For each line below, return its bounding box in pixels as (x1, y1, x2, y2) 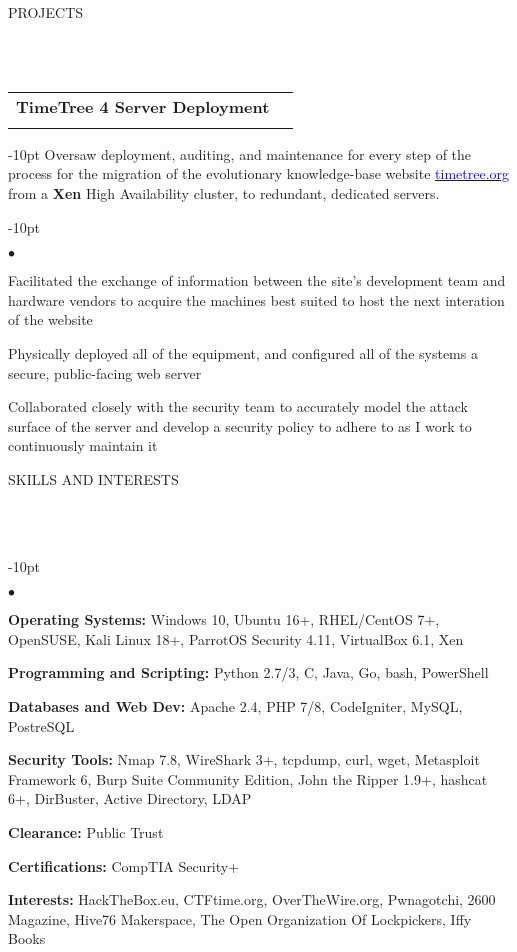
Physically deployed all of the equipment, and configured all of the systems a (8, 342, 478, 363)
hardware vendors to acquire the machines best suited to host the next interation (8, 289, 505, 310)
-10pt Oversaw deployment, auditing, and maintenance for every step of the (8, 143, 472, 164)
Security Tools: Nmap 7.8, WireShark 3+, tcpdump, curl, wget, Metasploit (8, 749, 480, 770)
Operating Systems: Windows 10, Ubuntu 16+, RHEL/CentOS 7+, (8, 609, 440, 630)
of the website (8, 309, 93, 330)
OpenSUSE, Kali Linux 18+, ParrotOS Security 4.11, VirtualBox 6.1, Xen (8, 628, 464, 649)
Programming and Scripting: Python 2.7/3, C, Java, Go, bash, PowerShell (8, 662, 489, 683)
